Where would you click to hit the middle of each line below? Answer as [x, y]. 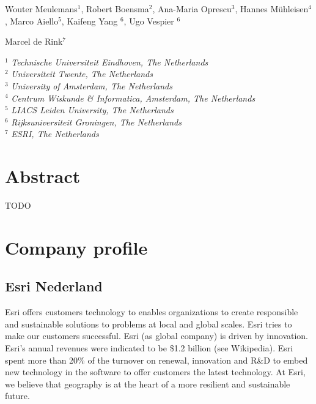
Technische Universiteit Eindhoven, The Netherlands [110, 62]
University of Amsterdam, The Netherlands [92, 85]
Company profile [76, 247]
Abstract [43, 176]
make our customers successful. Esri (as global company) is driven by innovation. [157, 336]
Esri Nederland [54, 286]
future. [17, 396]
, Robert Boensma [115, 9]
